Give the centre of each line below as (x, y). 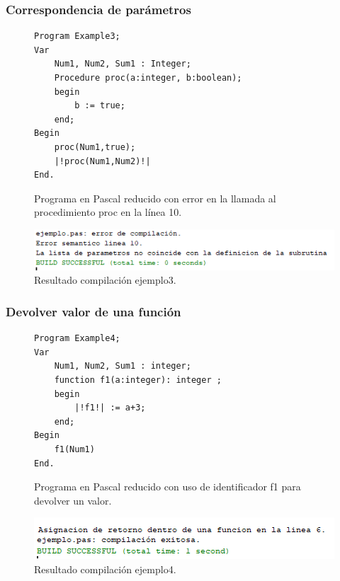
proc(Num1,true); (95, 147)
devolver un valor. (73, 500)
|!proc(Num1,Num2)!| (102, 161)
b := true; (100, 106)
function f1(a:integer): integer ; (138, 380)
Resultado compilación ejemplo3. (105, 280)
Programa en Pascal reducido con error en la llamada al (155, 198)
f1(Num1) (74, 449)
